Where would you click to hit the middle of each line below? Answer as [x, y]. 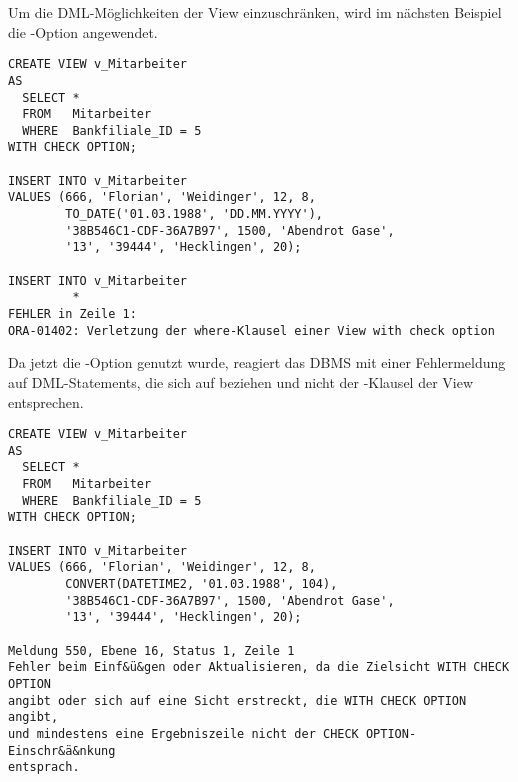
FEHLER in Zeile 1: [72, 314]
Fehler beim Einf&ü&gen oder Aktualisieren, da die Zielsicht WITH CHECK [259, 667]
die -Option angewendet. [83, 31]
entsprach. [44, 767]
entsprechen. [46, 401]
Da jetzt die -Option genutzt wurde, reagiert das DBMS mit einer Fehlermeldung [257, 362]
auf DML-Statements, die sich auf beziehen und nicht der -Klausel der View [241, 381]
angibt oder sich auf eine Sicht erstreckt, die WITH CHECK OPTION [237, 700]
